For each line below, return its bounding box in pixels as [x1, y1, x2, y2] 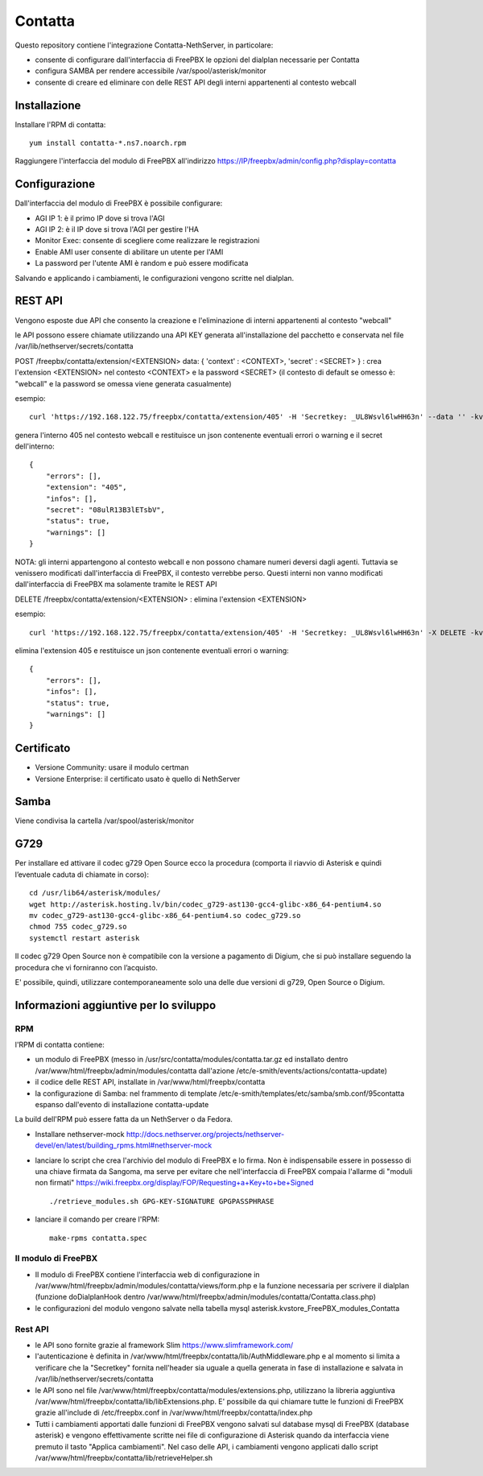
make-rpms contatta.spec [49, 1233, 147, 1242]
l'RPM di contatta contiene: [14, 1040, 105, 1050]
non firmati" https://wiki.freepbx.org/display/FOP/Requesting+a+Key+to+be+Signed [35, 1178, 314, 1188]
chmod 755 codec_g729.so [29, 922, 127, 932]
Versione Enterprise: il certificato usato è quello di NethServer [35, 774, 241, 783]
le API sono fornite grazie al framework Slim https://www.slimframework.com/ [35, 1340, 294, 1350]
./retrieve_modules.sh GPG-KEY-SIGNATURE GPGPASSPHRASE [49, 1197, 275, 1205]
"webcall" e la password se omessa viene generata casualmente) [14, 378, 233, 388]
